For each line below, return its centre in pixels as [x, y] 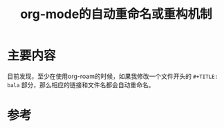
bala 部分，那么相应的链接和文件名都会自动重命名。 [81, 84]
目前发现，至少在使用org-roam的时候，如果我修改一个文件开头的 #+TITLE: [113, 76]
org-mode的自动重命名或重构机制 [116, 14]
